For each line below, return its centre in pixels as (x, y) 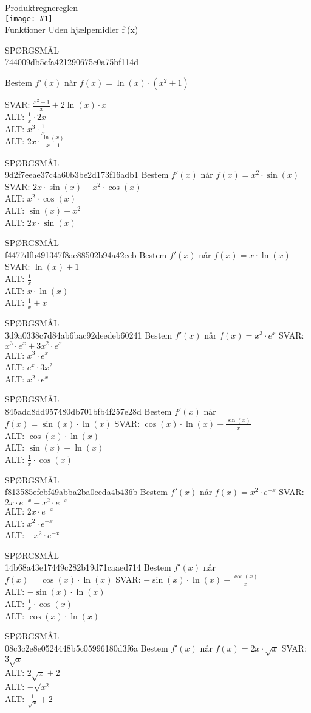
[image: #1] (29, 19)
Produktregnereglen (42, 7)
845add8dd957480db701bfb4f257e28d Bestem (88, 411)
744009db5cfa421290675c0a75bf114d (72, 62)
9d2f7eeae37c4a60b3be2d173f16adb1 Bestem (87, 174)
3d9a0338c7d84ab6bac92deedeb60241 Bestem (89, 335)
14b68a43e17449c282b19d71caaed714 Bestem (88, 567)
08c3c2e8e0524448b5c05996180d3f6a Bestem (87, 648)
